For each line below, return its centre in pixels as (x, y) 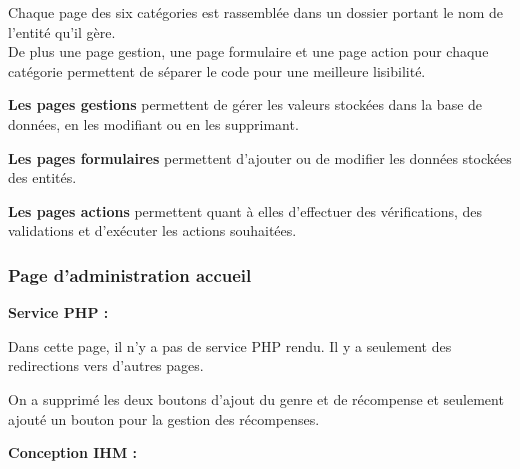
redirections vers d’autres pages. (106, 365)
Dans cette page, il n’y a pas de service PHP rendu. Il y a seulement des (230, 345)
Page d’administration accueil (130, 274)
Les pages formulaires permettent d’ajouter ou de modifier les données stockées (260, 157)
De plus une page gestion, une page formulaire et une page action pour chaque (248, 51)
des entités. (42, 177)
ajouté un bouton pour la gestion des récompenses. (164, 418)
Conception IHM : (73, 452)
